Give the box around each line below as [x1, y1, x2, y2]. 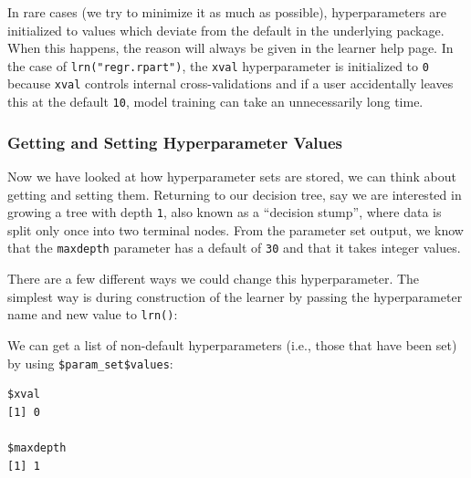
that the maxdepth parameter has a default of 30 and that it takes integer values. [7, 238, 461, 257]
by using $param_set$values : [7, 353, 173, 372]
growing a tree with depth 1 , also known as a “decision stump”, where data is [7, 203, 442, 222]
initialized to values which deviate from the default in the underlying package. [7, 20, 445, 39]
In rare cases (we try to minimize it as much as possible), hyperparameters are [7, 3, 447, 21]
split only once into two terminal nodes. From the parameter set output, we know [7, 220, 464, 239]
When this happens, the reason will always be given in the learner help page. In [7, 38, 454, 57]
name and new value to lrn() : [7, 305, 178, 324]
